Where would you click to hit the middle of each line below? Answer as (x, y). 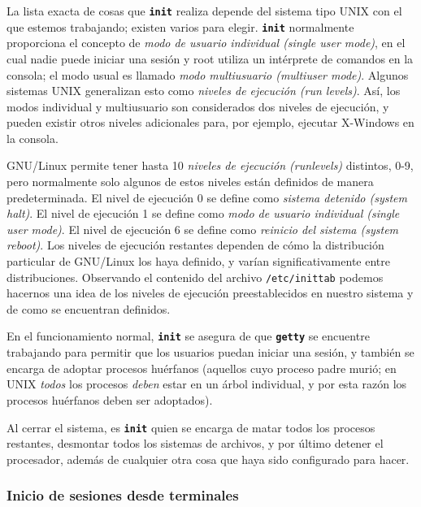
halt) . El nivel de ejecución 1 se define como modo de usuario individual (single (203, 213)
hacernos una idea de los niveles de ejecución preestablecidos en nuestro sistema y (210, 293)
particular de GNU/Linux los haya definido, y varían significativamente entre (198, 261)
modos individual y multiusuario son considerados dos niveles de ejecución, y (198, 106)
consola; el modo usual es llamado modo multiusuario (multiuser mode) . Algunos (208, 74)
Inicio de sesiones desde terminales (123, 495)
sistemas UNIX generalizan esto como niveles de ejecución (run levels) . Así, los (204, 91)
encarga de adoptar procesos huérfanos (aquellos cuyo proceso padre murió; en (202, 368)
